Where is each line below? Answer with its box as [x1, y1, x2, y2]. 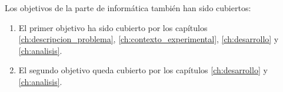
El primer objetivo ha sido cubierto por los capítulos [18, 21, 208, 33]
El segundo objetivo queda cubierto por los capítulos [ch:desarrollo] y [18, 64, 268, 76]
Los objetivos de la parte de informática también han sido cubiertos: [5, 2, 251, 13]
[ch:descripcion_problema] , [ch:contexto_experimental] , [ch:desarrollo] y [18, 33, 279, 45]
